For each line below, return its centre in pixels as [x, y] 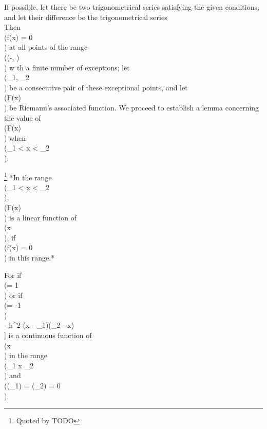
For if [13, 275]
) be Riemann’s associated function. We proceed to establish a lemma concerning [132, 107]
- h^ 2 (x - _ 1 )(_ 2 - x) [39, 325]
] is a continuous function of [48, 335]
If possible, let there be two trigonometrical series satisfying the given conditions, [132, 7]
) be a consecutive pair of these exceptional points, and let [96, 87]
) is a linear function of [40, 217]
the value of [23, 117]
